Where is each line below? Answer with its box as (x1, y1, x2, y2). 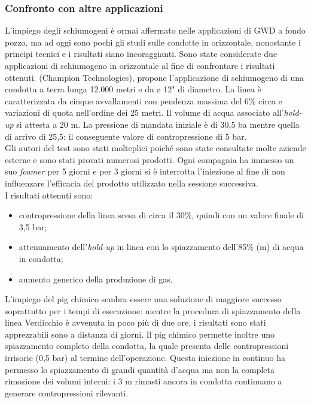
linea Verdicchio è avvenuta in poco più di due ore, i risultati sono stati (5, 316, 266, 329)
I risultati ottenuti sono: (5, 188, 93, 201)
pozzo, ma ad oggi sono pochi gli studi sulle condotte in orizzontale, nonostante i (5, 35, 301, 48)
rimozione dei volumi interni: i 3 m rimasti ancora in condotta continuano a (5, 375, 282, 387)
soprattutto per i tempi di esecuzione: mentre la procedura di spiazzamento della (5, 304, 301, 317)
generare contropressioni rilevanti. (5, 386, 129, 399)
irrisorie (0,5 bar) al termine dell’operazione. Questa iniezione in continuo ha (5, 351, 286, 364)
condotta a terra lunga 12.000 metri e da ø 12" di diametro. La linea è (5, 83, 261, 95)
